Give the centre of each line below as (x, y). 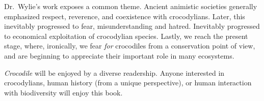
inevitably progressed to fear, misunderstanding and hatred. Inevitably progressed (132, 26)
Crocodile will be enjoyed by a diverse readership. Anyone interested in (114, 72)
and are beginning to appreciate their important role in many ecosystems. (119, 55)
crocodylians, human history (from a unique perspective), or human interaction (128, 83)
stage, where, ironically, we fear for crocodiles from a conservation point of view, (130, 46)
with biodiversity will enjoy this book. (63, 92)
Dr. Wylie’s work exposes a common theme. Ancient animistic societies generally (131, 6)
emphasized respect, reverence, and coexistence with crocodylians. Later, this (125, 16)
